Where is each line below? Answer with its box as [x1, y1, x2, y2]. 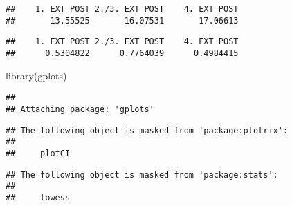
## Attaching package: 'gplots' [6, 104, 154, 114]
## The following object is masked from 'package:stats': [6, 169, 278, 180]
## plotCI [6, 148, 71, 158]
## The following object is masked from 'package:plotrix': [6, 125, 289, 135]
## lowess [6, 192, 71, 203]
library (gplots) [6, 68, 67, 82]
